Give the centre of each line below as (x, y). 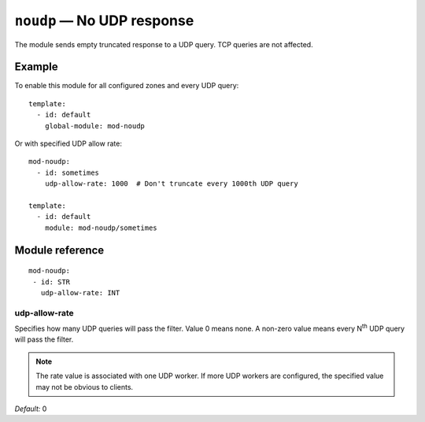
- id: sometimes (68, 172)
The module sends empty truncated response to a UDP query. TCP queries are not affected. (164, 44)
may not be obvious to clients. (85, 387)
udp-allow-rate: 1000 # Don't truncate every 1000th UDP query (171, 184)
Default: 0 (31, 409)
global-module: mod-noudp (95, 126)
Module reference (59, 250)
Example (36, 67)
